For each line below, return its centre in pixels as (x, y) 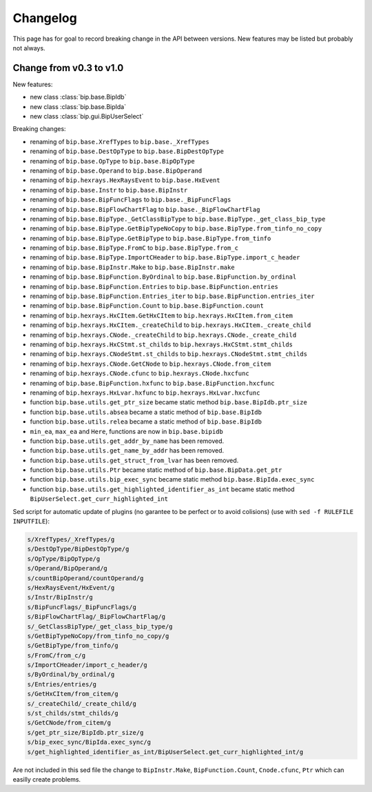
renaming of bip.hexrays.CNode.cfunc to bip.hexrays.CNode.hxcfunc (139, 373)
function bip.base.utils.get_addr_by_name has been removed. (127, 441)
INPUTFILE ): (31, 522)
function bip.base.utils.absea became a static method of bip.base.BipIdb (146, 412)
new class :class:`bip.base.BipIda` (78, 106)
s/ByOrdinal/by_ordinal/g (71, 675)
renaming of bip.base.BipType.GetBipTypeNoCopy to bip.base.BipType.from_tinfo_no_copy (176, 228)
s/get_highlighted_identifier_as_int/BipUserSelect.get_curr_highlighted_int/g (165, 752)
